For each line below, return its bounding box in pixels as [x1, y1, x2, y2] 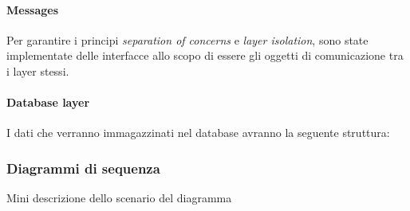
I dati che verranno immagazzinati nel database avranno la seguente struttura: [6, 124, 390, 141]
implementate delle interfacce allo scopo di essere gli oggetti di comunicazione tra [6, 47, 404, 64]
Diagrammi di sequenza [6, 158, 160, 178]
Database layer [6, 94, 90, 111]
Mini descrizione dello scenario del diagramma [6, 190, 232, 206]
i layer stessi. [6, 62, 69, 79]
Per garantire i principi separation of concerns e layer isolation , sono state [6, 31, 369, 48]
